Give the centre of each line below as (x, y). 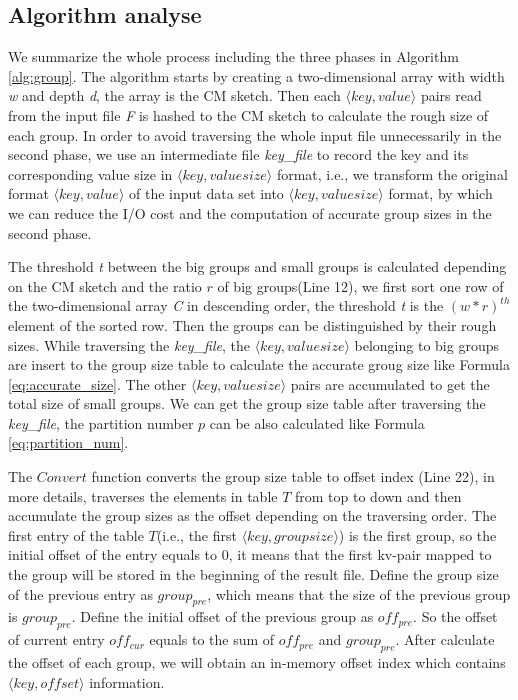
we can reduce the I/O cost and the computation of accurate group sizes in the (250, 212)
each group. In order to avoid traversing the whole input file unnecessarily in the (255, 134)
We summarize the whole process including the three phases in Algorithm (233, 56)
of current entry (56, 639)
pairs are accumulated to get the (390, 383)
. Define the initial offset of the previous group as (222, 616)
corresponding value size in (90, 173)
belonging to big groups (426, 344)
